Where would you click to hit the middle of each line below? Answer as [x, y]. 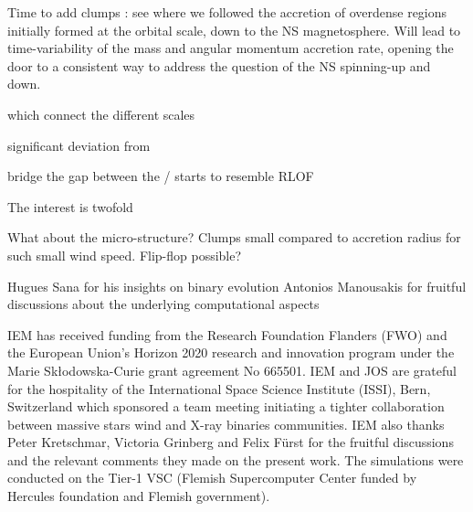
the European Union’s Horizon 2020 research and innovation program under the [231, 352]
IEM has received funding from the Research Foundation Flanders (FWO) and [227, 334]
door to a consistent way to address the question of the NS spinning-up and [219, 65]
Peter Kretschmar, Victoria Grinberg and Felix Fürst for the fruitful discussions [231, 442]
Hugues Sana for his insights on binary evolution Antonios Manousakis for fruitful [237, 286]
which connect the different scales [101, 114]
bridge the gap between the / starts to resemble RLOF [161, 176]
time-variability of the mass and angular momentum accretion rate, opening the [231, 48]
